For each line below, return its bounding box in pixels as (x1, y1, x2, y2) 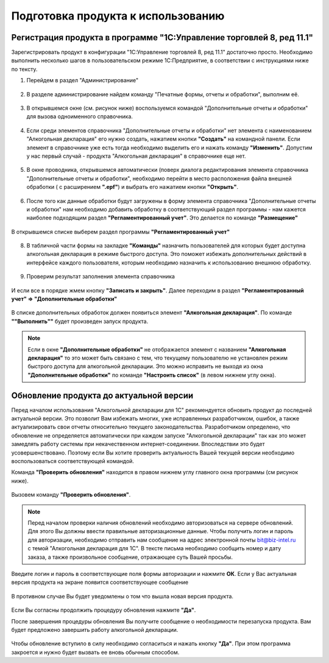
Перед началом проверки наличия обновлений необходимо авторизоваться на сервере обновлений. (27, 519, 294, 526)
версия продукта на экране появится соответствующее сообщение (11, 579, 189, 586)
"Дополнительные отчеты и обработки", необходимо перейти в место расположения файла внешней (26, 174, 292, 182)
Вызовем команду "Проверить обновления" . (11, 491, 131, 498)
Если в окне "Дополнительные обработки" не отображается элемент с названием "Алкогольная (27, 346, 286, 353)
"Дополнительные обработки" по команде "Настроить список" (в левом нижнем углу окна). (27, 371, 277, 378)
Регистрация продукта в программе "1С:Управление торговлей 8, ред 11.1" (11, 32, 314, 43)
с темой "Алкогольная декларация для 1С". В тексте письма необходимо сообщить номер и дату (27, 545, 281, 552)
